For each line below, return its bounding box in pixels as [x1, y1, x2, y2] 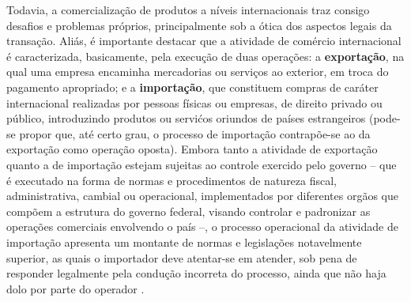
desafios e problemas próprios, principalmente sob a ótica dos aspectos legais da [6, 17, 392, 33]
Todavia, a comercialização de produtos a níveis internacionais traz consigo [6, 2, 370, 17]
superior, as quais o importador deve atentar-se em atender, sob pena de [6, 249, 357, 266]
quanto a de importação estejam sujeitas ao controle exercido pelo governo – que [6, 156, 397, 172]
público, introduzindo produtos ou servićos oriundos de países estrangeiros [6, 110, 366, 126]
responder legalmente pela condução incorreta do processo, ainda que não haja [6, 265, 386, 281]
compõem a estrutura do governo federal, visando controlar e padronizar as [6, 202, 371, 219]
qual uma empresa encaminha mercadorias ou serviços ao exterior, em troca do [6, 63, 389, 80]
